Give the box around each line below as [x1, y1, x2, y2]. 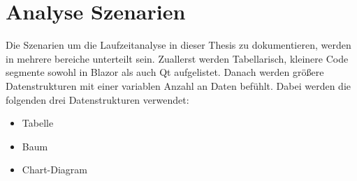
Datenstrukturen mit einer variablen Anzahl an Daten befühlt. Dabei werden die [6, 78, 351, 93]
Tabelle [22, 116, 54, 130]
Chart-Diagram [22, 162, 88, 177]
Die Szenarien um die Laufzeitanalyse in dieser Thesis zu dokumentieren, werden [6, 38, 351, 52]
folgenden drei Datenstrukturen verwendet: [6, 92, 189, 107]
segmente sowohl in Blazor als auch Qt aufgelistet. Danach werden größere [6, 65, 324, 79]
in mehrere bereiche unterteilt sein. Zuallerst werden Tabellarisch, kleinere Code [6, 51, 349, 65]
